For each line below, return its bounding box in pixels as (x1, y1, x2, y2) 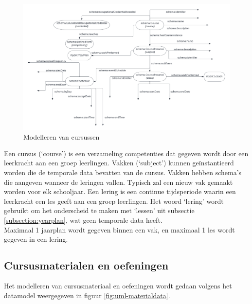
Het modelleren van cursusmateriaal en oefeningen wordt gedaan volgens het (4, 280, 232, 290)
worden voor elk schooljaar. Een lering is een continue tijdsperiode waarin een (4, 186, 236, 197)
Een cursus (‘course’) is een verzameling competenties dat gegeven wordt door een (4, 148, 249, 158)
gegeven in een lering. (4, 234, 68, 244)
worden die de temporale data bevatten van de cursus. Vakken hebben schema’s (4, 167, 242, 177)
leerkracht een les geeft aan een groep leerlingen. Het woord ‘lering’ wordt (4, 196, 224, 206)
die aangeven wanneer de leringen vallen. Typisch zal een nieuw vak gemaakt (4, 177, 233, 187)
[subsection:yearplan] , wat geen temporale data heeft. (4, 215, 162, 225)
